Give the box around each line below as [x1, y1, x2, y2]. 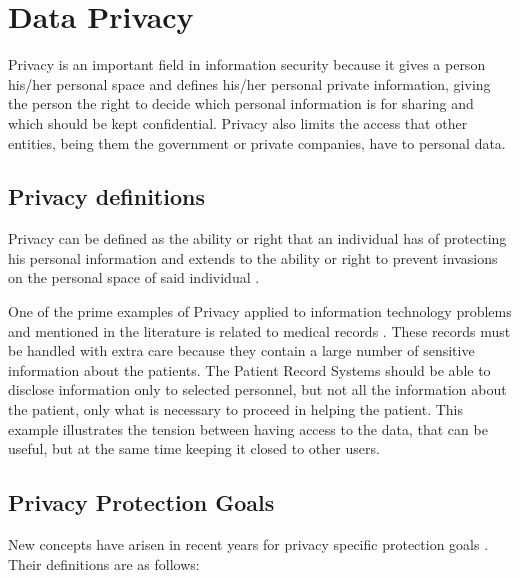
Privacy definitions [8, 181, 205, 212]
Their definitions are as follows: [8, 553, 200, 574]
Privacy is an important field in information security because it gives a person [8, 54, 486, 75]
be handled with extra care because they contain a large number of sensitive [8, 340, 475, 361]
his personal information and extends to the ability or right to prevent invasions [8, 247, 498, 268]
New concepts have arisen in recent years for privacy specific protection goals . [8, 534, 489, 555]
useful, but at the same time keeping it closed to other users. [8, 438, 380, 459]
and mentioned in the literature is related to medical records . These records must [8, 320, 511, 341]
